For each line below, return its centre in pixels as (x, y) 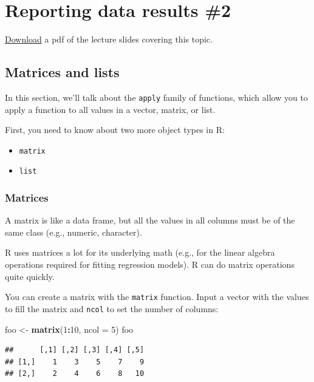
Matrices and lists (62, 72)
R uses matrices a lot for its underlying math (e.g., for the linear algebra (140, 252)
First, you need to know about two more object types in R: (115, 130)
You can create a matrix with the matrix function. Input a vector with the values (157, 297)
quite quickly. (30, 276)
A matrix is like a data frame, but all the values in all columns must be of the (150, 220)
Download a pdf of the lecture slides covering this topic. (109, 39)
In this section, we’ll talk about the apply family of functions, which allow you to (156, 97)
